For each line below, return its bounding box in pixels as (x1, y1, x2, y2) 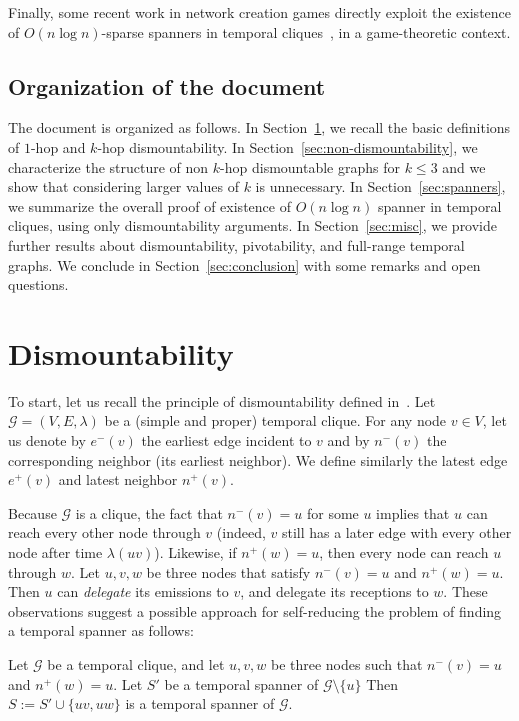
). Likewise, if (154, 542, 237, 563)
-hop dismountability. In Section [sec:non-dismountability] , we (97, 136, 478, 157)
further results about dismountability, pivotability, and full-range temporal (8, 234, 465, 255)
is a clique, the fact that (75, 502, 223, 523)
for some (306, 502, 359, 523)
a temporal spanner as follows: (8, 620, 194, 641)
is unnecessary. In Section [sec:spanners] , (255, 176, 506, 197)
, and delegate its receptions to (240, 581, 429, 602)
